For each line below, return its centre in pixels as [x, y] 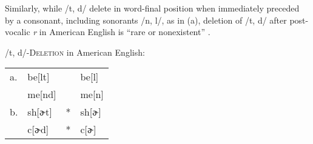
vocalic [18, 32]
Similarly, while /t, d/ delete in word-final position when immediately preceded [152, 8]
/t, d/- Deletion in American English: [75, 52]
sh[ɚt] [40, 112]
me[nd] [42, 94]
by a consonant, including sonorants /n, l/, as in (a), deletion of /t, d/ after [146, 20]
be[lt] [39, 77]
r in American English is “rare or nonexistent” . [122, 32]
